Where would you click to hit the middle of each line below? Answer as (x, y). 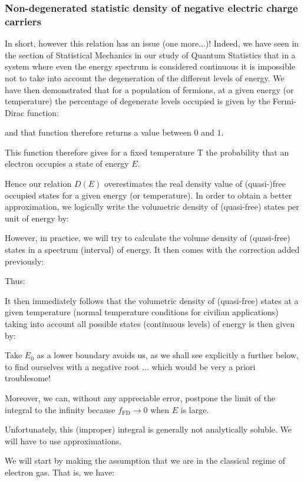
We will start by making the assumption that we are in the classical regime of (145, 460)
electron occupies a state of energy (67, 164)
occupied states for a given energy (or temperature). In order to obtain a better (148, 195)
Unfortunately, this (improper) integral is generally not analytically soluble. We (148, 429)
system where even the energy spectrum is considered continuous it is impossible (150, 66)
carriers (23, 21)
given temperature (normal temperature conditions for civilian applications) (142, 312)
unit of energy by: (37, 218)
